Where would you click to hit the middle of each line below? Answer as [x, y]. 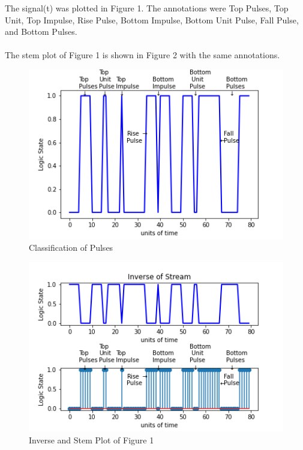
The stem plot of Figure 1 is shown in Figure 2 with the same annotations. [142, 55]
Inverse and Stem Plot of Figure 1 [91, 440]
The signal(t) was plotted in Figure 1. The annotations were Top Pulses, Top [147, 8]
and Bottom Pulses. [41, 31]
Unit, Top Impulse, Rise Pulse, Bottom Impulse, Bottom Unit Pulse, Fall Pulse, [152, 19]
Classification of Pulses [71, 247]
